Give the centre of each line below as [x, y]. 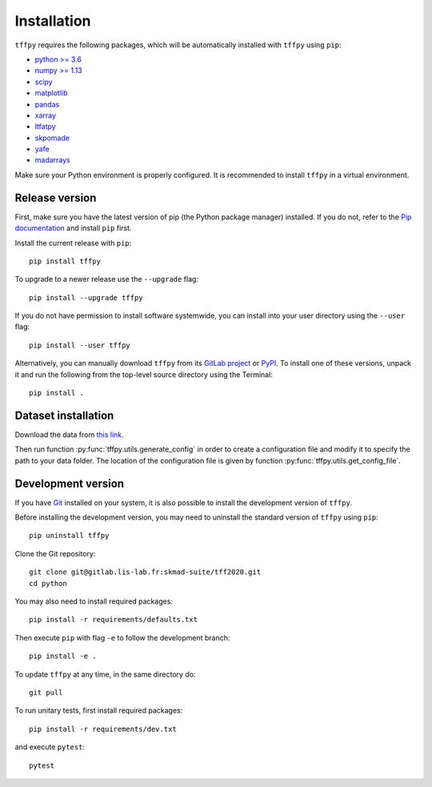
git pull [46, 692]
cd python [48, 583]
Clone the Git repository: [55, 553]
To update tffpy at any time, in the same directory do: [105, 674]
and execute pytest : [50, 747]
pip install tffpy [65, 261]
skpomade [52, 138]
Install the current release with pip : [73, 243]
